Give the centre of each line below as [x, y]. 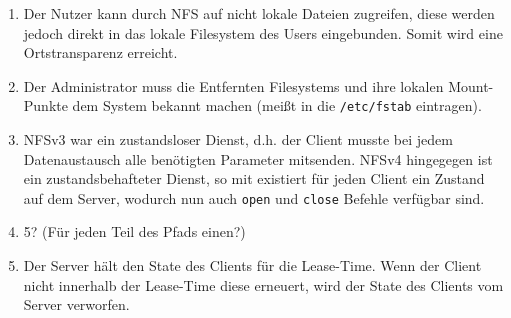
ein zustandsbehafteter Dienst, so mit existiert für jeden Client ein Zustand [254, 178]
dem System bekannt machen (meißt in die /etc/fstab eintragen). [277, 105]
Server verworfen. [76, 304]
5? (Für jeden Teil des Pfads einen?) [134, 231]
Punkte [45, 105]
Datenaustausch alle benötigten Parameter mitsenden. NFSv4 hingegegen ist [258, 158]
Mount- [471, 85]
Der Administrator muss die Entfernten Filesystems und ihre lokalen [233, 85]
